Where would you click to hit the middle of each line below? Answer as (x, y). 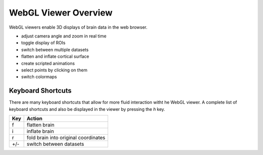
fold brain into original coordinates (66, 138)
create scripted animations (48, 63)
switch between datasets (55, 144)
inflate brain (40, 131)
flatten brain (40, 125)
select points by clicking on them (54, 70)
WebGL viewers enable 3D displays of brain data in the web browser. (78, 27)
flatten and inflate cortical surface (55, 56)
